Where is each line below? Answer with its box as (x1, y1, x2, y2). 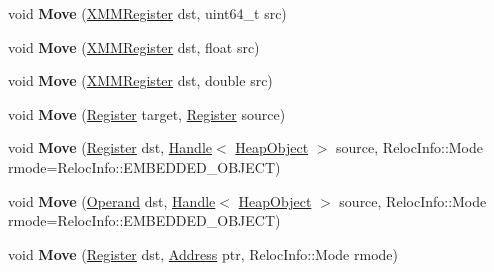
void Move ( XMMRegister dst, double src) (8, 70, 273, 91)
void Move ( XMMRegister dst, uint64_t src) (8, 3, 287, 23)
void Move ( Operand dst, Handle (8, 190, 216, 211)
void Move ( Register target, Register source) (8, 103, 286, 124)
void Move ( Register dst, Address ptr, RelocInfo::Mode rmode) (8, 243, 398, 264)
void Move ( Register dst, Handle (8, 137, 213, 158)
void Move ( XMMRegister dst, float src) (8, 36, 260, 57)
